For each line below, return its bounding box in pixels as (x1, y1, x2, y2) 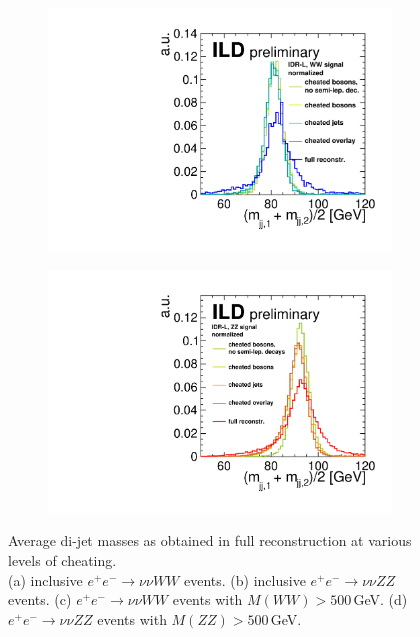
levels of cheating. (8, 550, 117, 570)
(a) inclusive (8, 569, 83, 590)
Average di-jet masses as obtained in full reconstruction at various (8, 530, 412, 551)
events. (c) (8, 589, 72, 610)
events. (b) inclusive (183, 569, 306, 590)
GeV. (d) (353, 589, 408, 610)
